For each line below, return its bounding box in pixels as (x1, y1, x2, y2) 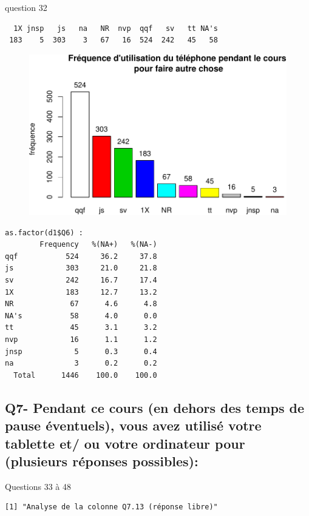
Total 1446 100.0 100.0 (13, 370, 157, 380)
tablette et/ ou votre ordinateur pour (5, 434, 245, 452)
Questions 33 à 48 (5, 480, 72, 492)
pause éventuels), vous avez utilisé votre (5, 416, 262, 435)
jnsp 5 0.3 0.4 (5, 347, 157, 356)
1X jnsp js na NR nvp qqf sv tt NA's (13, 24, 218, 33)
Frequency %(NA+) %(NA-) (39, 240, 157, 249)
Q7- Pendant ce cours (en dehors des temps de (5, 398, 305, 417)
